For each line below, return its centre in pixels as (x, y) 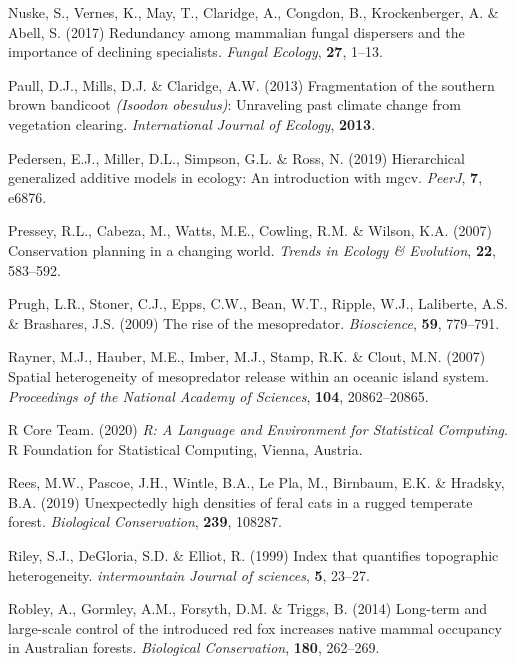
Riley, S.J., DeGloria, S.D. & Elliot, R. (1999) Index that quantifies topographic (253, 555)
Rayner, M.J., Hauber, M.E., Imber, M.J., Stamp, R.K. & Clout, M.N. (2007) (247, 356)
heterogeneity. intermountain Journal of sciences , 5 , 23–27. (189, 574)
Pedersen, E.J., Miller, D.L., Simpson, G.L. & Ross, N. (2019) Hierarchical (236, 157)
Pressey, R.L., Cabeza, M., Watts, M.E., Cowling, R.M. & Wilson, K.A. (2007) (250, 230)
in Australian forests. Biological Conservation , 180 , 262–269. (194, 647)
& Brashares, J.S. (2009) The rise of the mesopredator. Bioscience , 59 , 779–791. (254, 322)
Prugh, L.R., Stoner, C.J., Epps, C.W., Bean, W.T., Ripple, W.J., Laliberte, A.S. (258, 303)
